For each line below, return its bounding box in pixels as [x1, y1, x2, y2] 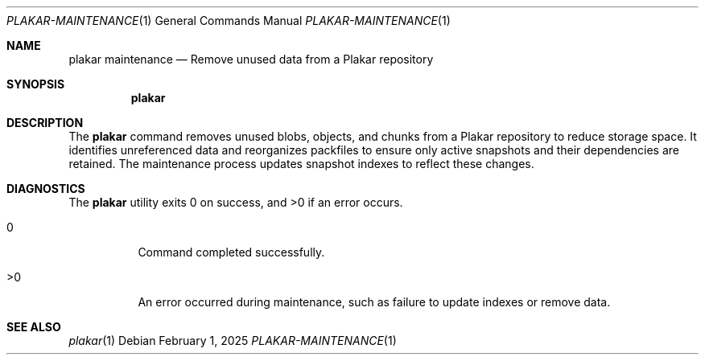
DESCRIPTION [6, 116, 84, 129]
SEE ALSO [6, 320, 61, 334]
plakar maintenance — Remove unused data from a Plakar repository [68, 52, 434, 66]
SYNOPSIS [6, 77, 65, 91]
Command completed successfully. [138, 245, 325, 259]
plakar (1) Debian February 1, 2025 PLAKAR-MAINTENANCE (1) [68, 334, 397, 347]
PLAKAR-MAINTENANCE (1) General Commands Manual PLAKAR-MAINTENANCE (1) [6, 14, 451, 27]
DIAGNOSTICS [6, 182, 85, 195]
